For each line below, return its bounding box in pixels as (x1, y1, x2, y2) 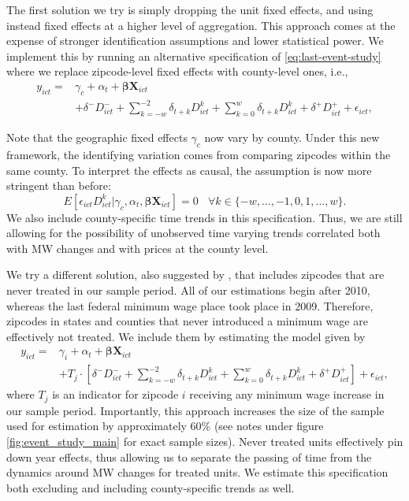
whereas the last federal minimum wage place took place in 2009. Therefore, (6, 297, 374, 314)
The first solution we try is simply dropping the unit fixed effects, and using (6, 2, 374, 17)
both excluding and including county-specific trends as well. (6, 479, 295, 495)
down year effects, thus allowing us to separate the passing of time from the (6, 448, 372, 465)
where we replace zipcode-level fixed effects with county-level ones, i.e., (6, 63, 348, 80)
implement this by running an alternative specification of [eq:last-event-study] (6, 47, 381, 64)
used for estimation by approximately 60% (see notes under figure (6, 417, 324, 434)
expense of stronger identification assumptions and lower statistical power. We (6, 32, 384, 49)
